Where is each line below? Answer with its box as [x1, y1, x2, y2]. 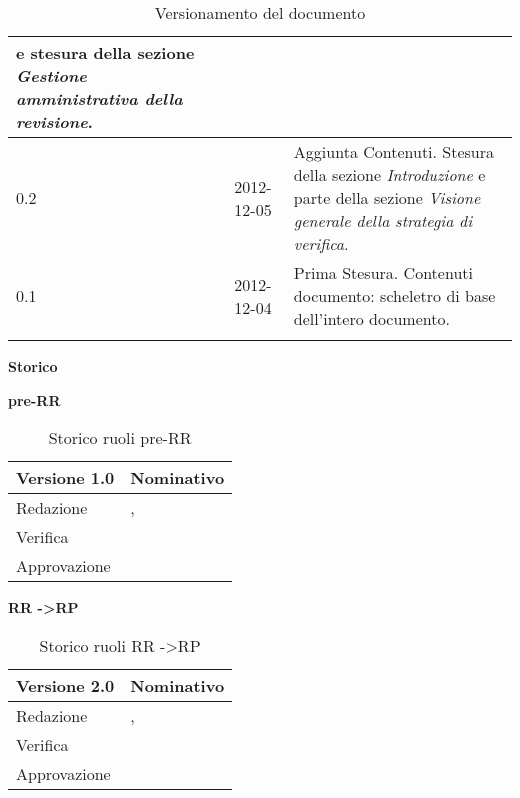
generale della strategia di [293, 209, 473, 232]
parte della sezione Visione [293, 186, 481, 209]
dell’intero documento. [293, 307, 450, 330]
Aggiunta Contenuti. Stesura [293, 140, 495, 163]
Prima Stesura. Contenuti [293, 261, 473, 284]
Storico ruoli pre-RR [48, 426, 192, 450]
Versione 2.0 [16, 673, 115, 697]
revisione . [16, 110, 93, 133]
